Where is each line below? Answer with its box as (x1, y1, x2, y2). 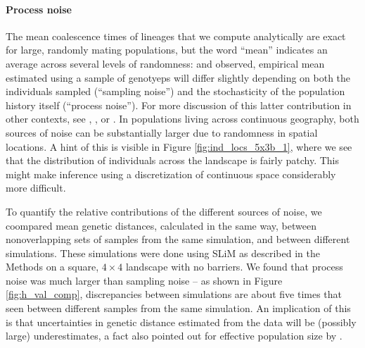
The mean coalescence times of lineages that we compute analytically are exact (6, 28, 346, 43)
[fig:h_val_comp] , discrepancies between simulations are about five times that (6, 287, 342, 302)
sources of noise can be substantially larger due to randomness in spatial (6, 125, 318, 139)
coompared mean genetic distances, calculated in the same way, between (6, 218, 316, 232)
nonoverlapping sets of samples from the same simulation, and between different (6, 232, 350, 247)
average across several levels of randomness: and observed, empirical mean (6, 56, 325, 70)
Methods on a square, (6, 259, 99, 274)
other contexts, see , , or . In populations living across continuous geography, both (6, 111, 359, 126)
